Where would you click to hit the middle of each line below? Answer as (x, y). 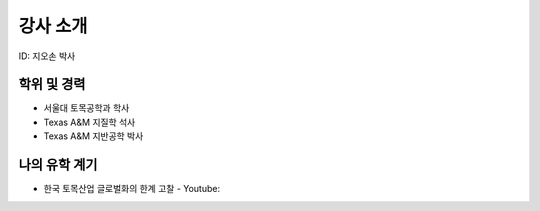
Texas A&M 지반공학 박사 (93, 136)
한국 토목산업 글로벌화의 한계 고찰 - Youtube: (131, 189)
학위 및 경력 (52, 84)
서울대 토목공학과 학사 (86, 108)
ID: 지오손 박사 (47, 56)
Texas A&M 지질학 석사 (89, 122)
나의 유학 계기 (58, 165)
